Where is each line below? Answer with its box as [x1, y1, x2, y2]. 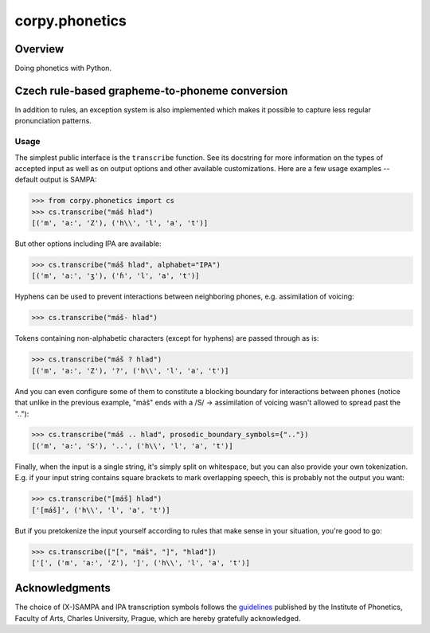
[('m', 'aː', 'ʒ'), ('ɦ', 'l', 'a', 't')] [31, 272, 200, 280]
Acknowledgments [14, 581, 111, 595]
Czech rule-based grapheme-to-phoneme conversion [14, 84, 288, 97]
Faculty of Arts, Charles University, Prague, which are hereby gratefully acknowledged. [14, 613, 301, 623]
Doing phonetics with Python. [14, 64, 111, 73]
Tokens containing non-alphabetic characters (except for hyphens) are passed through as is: [14, 334, 319, 343]
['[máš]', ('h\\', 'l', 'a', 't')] [31, 506, 170, 514]
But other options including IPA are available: [14, 239, 162, 248]
